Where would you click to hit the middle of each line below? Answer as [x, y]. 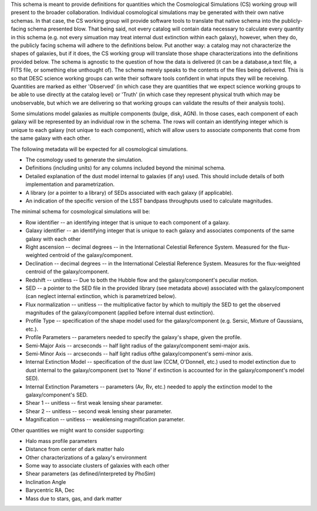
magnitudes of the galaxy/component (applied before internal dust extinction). [120, 313]
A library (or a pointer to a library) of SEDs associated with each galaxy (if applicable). [129, 192]
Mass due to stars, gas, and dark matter [74, 498]
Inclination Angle [46, 482]
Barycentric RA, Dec [50, 490]
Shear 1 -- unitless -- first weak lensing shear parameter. [94, 403]
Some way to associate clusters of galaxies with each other [97, 466]
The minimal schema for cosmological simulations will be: [80, 212]
